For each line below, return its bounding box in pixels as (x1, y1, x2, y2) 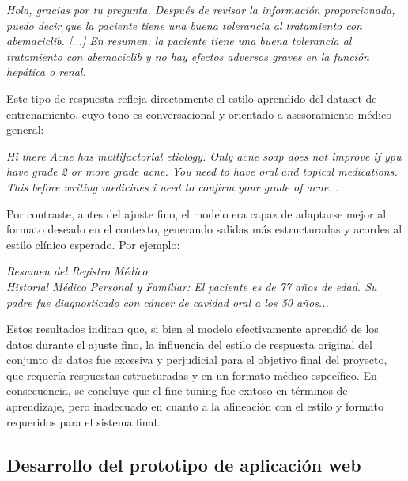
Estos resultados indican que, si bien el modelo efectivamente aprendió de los (6, 320, 379, 337)
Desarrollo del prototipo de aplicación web (6, 452, 361, 476)
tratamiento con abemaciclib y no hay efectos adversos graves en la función (6, 47, 369, 64)
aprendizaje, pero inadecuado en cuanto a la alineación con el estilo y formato (6, 398, 383, 415)
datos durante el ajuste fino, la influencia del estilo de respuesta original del (6, 335, 372, 352)
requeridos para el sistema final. (6, 413, 161, 430)
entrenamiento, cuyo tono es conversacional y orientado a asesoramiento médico (6, 105, 392, 122)
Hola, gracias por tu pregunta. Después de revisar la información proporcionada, (6, 2, 395, 17)
